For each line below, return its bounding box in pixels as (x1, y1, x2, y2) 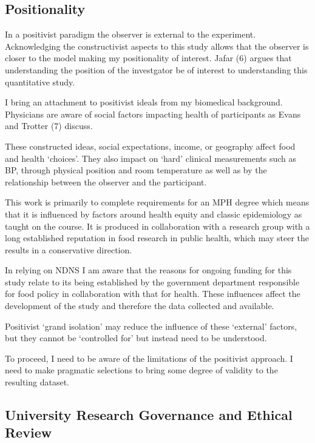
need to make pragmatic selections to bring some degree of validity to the (5, 364, 278, 376)
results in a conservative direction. (5, 243, 132, 256)
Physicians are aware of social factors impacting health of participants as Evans (5, 107, 301, 120)
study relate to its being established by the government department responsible (5, 275, 300, 288)
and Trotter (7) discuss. (5, 119, 93, 132)
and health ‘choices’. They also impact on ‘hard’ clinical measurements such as (5, 152, 297, 164)
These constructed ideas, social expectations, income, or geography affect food (5, 139, 296, 152)
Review (5, 423, 52, 442)
